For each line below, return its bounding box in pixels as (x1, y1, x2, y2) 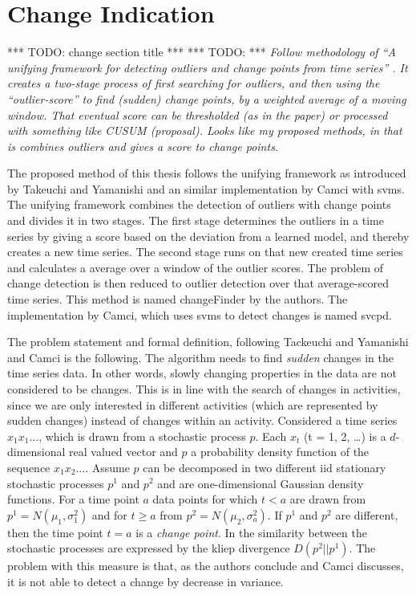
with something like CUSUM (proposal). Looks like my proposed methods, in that (7, 122, 402, 139)
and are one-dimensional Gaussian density (157, 475, 364, 491)
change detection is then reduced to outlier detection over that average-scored (7, 275, 389, 291)
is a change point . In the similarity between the (135, 524, 367, 540)
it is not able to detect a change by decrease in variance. (7, 573, 284, 589)
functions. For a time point (7, 491, 139, 507)
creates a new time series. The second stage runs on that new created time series (7, 243, 403, 260)
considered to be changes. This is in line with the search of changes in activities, (7, 381, 401, 397)
